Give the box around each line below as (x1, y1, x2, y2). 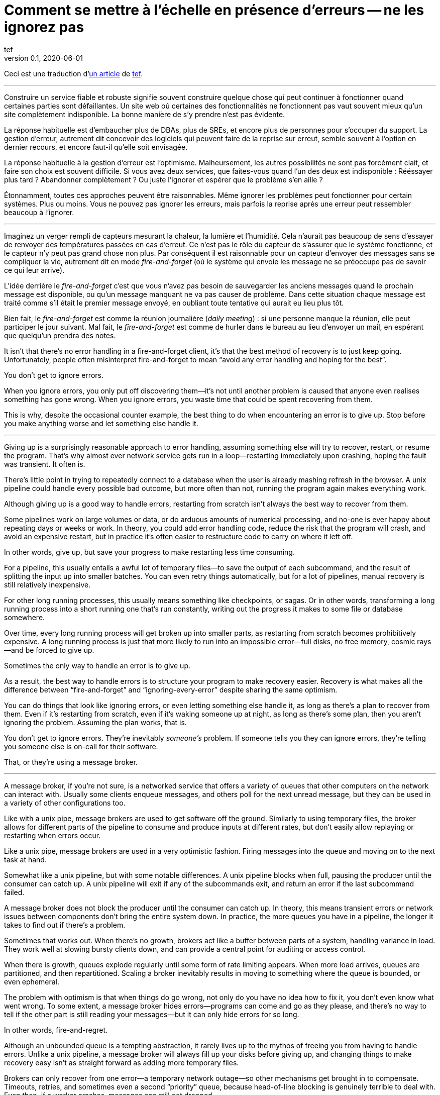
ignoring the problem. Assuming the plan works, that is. (4, 718, 187, 727)
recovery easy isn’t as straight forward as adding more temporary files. (4, 1058, 239, 1067)
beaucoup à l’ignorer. (4, 208, 74, 217)
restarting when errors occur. (4, 831, 101, 840)
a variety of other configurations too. (4, 798, 126, 807)
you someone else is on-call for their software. (4, 742, 158, 751)
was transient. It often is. (4, 459, 85, 468)
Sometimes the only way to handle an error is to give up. (4, 661, 190, 670)
